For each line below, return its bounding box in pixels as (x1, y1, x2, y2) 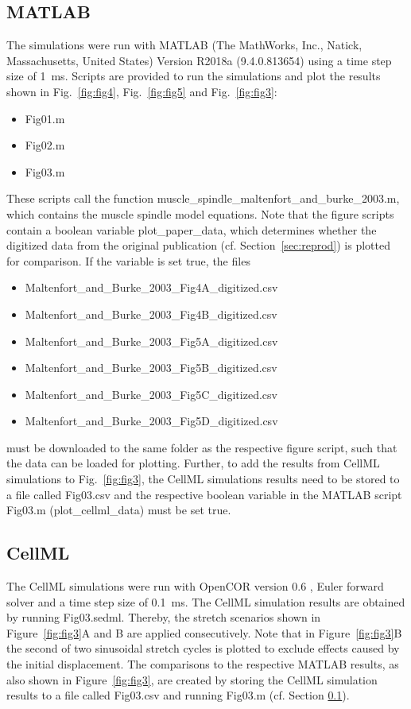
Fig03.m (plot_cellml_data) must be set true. (6, 502, 231, 518)
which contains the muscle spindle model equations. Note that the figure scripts (6, 205, 394, 222)
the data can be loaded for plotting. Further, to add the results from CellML (6, 455, 380, 471)
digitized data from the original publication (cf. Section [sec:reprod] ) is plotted (6, 237, 390, 254)
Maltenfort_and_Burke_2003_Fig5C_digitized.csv (25, 385, 277, 402)
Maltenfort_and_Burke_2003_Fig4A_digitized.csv (25, 279, 278, 296)
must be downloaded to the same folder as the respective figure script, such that (6, 439, 397, 455)
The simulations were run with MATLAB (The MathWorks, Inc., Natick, (6, 37, 363, 53)
